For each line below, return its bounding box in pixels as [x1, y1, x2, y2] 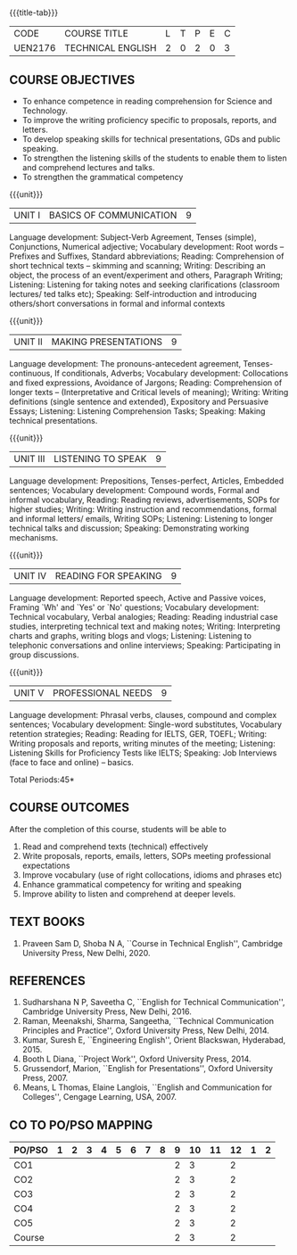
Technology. [21, 105, 69, 116]
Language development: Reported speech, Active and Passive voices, [9, 592, 266, 603]
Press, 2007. [21, 1073, 69, 1084]
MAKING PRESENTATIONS [51, 335, 163, 348]
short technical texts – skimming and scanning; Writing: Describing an [9, 260, 266, 270]
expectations [21, 860, 70, 871]
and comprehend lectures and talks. [21, 162, 155, 172]
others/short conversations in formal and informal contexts [9, 298, 226, 309]
